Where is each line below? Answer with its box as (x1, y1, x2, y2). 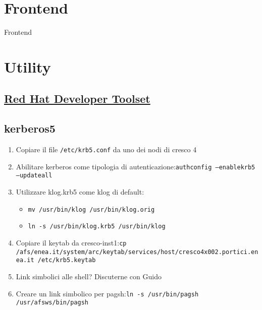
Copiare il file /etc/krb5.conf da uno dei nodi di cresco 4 (16, 144, 197, 155)
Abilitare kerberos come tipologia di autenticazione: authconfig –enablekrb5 (16, 161, 255, 171)
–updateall (16, 172, 53, 179)
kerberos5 (4, 120, 56, 136)
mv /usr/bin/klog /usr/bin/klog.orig (28, 206, 155, 213)
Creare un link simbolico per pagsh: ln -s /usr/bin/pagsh (16, 288, 199, 298)
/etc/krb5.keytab (37, 257, 96, 264)
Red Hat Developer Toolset (4, 91, 150, 106)
